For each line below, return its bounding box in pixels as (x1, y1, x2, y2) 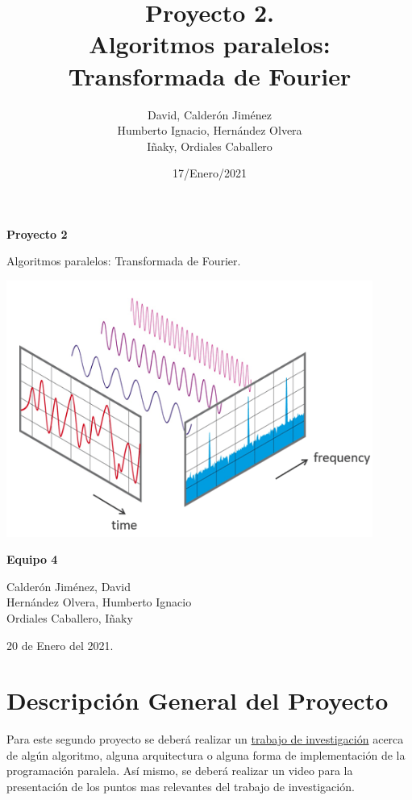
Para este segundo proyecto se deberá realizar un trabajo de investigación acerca (6, 731, 404, 748)
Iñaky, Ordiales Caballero (147, 137, 273, 154)
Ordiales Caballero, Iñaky (6, 609, 133, 626)
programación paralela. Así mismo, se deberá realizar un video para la (6, 762, 353, 779)
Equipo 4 (6, 551, 58, 568)
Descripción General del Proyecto (6, 684, 389, 717)
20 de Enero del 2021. (6, 636, 114, 653)
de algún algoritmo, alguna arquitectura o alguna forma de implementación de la (6, 746, 406, 763)
